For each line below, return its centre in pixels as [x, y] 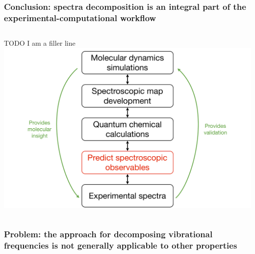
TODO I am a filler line [40, 43]
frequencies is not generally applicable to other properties [121, 245]
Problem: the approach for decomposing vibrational [108, 234]
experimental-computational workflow [80, 17]
